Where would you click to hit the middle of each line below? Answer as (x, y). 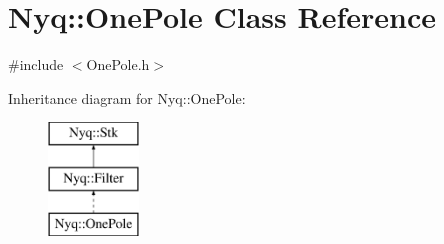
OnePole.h (118, 64)
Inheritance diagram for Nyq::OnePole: (127, 97)
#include (36, 64)
